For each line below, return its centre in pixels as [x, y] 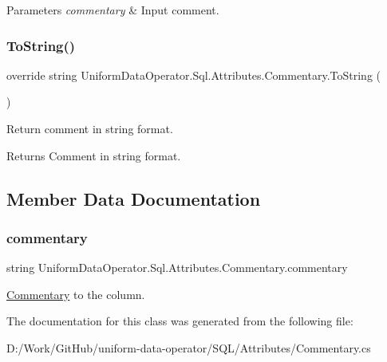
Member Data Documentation [134, 198]
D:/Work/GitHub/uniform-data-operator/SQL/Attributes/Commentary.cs [189, 347]
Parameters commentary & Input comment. [113, 10]
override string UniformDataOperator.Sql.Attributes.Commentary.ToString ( [194, 75]
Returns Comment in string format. [94, 155]
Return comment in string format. [90, 128]
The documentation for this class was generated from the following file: [180, 321]
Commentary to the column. [76, 294]
